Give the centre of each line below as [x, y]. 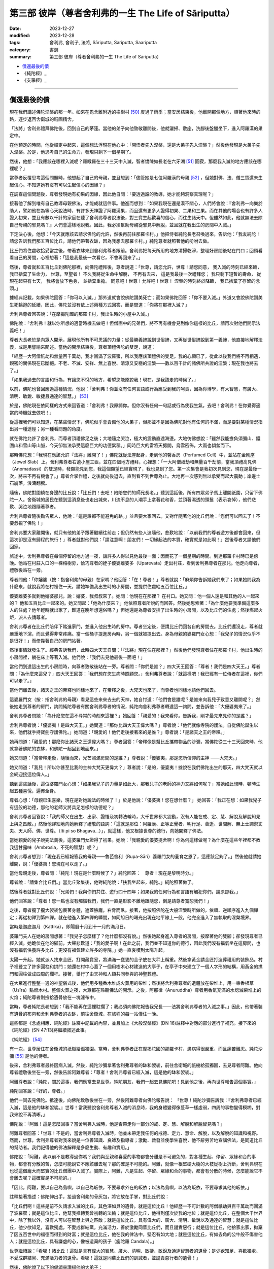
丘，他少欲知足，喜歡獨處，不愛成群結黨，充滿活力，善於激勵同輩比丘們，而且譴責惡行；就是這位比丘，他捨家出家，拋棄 [136, 1227]
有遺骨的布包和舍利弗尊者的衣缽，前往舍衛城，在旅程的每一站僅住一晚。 [85, 1014]
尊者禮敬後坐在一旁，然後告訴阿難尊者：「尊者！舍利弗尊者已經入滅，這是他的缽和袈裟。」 [103, 1072]
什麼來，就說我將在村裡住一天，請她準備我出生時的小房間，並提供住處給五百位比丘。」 [99, 587]
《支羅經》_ [34, 80]
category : [20, 49]
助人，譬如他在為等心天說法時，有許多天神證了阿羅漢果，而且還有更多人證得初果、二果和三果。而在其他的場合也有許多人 [136, 210]
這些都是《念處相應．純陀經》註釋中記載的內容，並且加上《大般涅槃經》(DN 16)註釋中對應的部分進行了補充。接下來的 [133, 1023]
